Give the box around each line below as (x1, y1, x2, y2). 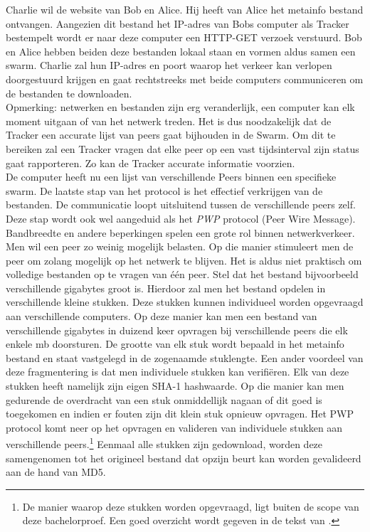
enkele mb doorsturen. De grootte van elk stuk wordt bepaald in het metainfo (6, 336, 344, 351)
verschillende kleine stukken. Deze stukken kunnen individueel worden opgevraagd (6, 294, 364, 309)
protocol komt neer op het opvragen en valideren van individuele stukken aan (6, 420, 343, 435)
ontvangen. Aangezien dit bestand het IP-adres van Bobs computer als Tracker (6, 16, 349, 31)
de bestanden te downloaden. (6, 85, 132, 100)
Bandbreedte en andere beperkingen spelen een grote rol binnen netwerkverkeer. (6, 225, 355, 240)
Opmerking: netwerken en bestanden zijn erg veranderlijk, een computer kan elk (6, 100, 355, 115)
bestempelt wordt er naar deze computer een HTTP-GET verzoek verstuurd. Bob (6, 30, 362, 45)
